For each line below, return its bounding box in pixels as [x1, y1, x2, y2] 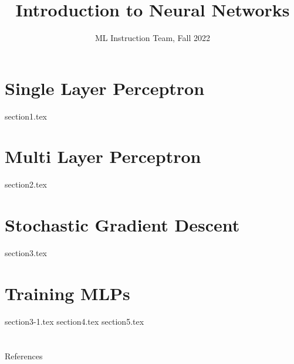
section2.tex [5, 178, 48, 190]
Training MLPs [5, 281, 130, 305]
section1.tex [5, 110, 48, 122]
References [5, 349, 43, 362]
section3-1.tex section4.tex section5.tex [5, 315, 144, 327]
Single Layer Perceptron [5, 76, 205, 100]
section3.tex [5, 247, 48, 259]
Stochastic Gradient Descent [5, 213, 240, 237]
